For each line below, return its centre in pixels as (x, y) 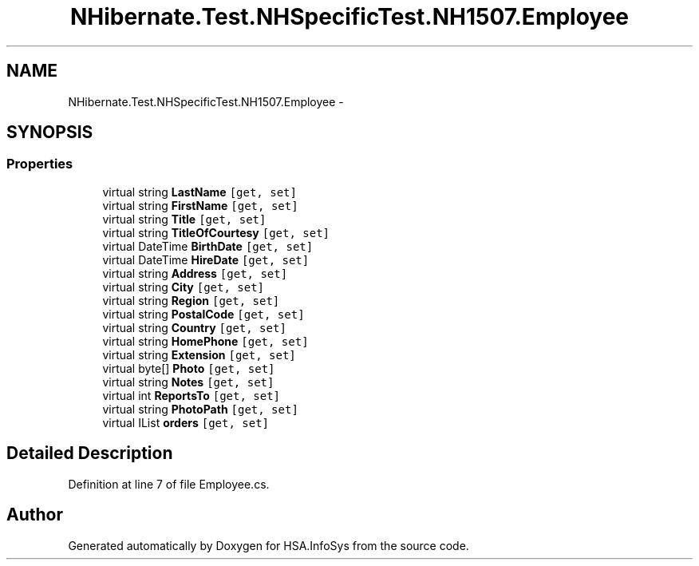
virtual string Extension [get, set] (199, 354)
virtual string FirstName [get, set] (200, 205)
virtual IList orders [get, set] (186, 422)
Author (35, 515)
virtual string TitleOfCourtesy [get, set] (216, 232)
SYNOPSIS (50, 133)
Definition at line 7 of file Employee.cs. (169, 484)
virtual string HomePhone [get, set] (205, 341)
